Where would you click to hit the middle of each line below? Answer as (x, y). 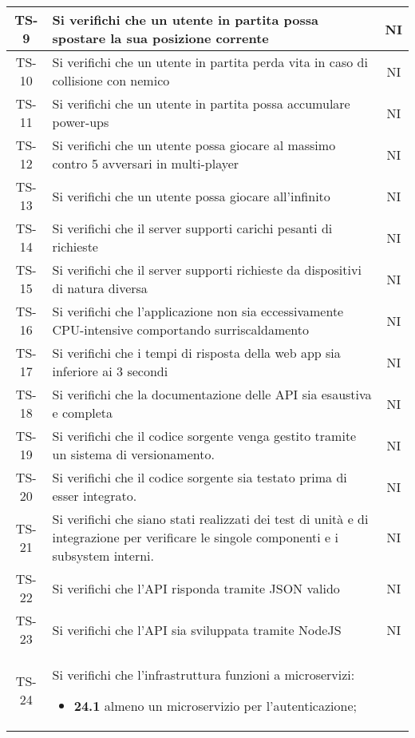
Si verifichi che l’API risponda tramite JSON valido (196, 588)
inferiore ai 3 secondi (110, 371)
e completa (83, 413)
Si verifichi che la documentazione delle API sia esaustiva (212, 394)
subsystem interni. (103, 555)
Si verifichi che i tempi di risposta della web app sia (196, 353)
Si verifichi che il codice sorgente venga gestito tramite (204, 436)
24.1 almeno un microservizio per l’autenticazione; (215, 706)
